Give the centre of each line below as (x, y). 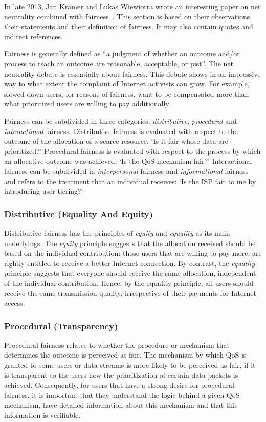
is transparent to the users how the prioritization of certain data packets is (121, 375)
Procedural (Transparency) (61, 326)
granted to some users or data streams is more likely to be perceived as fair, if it (130, 365)
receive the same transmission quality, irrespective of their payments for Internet (130, 293)
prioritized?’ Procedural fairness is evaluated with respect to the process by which (132, 151)
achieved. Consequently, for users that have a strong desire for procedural (119, 385)
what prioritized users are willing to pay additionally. (87, 104)
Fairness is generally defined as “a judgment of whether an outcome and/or (122, 53)
